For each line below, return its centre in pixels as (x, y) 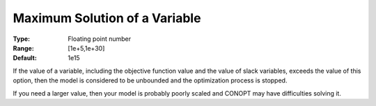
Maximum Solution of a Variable (107, 18)
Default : (25, 58)
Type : (22, 39)
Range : (23, 48)
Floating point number (100, 39)
